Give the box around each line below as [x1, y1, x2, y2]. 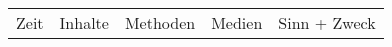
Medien [211, 11, 263, 34]
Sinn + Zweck [278, 11, 376, 34]
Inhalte [59, 11, 109, 34]
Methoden [124, 11, 196, 34]
